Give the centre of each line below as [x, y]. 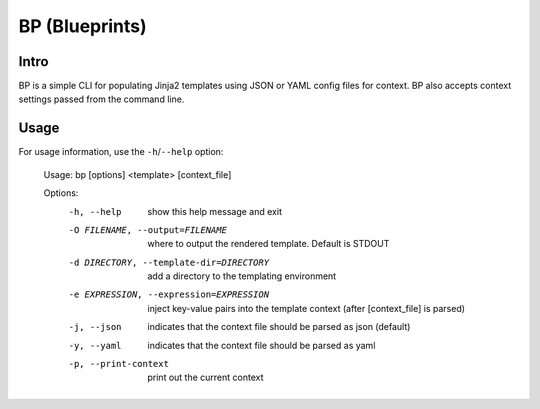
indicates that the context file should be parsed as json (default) [279, 327]
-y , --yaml [95, 345]
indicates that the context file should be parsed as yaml [261, 345]
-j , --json [95, 327]
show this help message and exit [214, 211]
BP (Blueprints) [82, 26]
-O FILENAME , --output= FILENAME [147, 229]
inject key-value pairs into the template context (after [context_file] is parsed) [306, 308]
